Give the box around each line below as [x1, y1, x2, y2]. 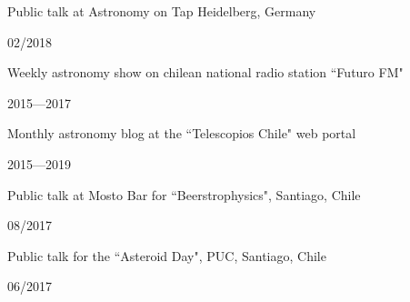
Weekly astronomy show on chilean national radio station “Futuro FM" [7, 63, 404, 82]
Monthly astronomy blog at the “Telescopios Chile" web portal [7, 124, 356, 143]
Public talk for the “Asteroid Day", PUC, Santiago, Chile [7, 246, 326, 265]
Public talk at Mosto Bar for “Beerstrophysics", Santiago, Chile [7, 185, 361, 204]
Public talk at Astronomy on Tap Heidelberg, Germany [7, 2, 316, 20]
